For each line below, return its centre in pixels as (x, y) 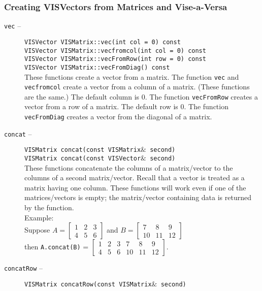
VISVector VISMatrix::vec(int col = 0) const (103, 42)
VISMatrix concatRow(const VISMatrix (88, 284)
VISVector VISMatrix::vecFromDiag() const (97, 67)
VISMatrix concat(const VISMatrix (83, 150)
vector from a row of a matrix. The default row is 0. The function (126, 106)
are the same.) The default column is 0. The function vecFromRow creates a (141, 96)
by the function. (49, 207)
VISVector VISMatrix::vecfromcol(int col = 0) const (115, 51)
